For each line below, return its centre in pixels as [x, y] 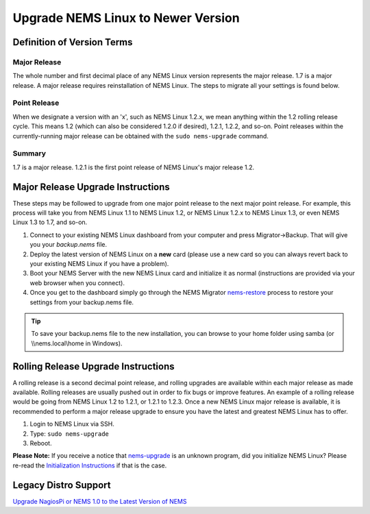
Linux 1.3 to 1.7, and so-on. [50, 222]
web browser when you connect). [77, 283]
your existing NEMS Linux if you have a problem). [99, 264]
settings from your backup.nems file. [82, 302]
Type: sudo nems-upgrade [70, 433]
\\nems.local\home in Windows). [77, 343]
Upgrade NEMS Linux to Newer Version [126, 18]
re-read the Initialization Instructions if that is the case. [90, 465]
